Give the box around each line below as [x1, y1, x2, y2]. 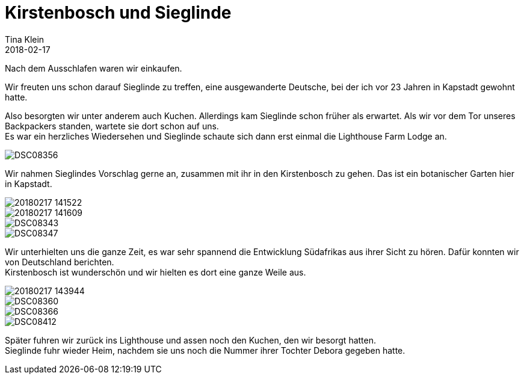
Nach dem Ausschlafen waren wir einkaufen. [5, 63, 182, 73]
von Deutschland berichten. [5, 256, 114, 267]
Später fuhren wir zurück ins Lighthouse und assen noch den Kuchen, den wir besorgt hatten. [5, 334, 377, 345]
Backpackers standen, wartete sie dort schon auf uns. [5, 120, 219, 131]
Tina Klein [5, 34, 45, 45]
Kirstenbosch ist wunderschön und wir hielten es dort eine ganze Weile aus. [5, 267, 306, 277]
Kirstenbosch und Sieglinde [5, 2, 232, 23]
